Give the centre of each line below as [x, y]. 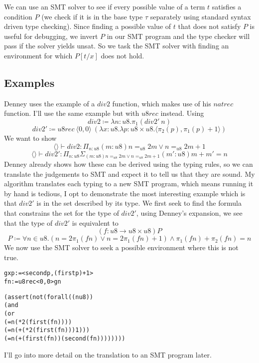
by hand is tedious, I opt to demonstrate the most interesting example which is [125, 193]
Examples [29, 82]
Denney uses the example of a [50, 103]
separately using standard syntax [200, 16]
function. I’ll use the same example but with [72, 113]
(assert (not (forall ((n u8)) [49, 297]
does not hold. [123, 55]
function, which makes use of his [162, 103]
